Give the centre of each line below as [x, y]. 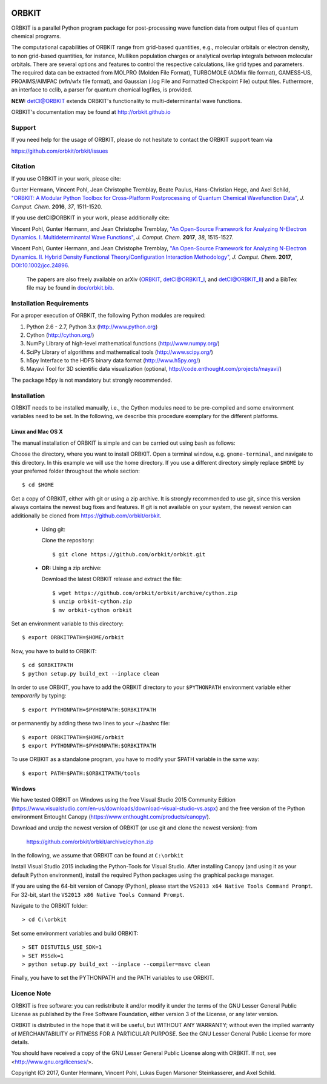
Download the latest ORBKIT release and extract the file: [111, 579]
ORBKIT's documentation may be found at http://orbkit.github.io [91, 112]
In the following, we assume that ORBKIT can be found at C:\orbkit [97, 856]
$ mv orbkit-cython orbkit [92, 610]
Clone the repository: [68, 540]
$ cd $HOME [38, 485]
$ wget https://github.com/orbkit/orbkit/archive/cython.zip [145, 593]
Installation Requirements [50, 303]
